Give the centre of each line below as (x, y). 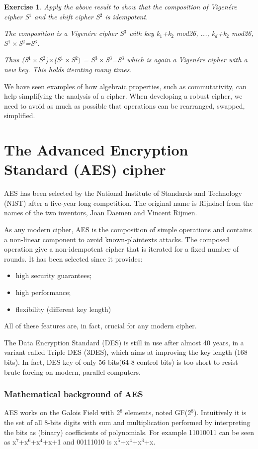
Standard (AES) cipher (85, 169)
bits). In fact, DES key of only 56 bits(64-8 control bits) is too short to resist (121, 362)
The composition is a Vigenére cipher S (64, 33)
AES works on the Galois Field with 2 (62, 412)
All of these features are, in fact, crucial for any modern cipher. (100, 326)
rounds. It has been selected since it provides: (73, 258)
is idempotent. (127, 16)
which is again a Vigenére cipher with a (187, 60)
